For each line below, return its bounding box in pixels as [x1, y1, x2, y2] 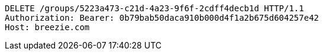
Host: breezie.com [5, 22, 90, 32]
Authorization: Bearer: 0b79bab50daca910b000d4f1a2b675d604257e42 [5, 13, 319, 22]
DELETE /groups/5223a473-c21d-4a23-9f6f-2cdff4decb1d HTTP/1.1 [5, 4, 304, 13]
